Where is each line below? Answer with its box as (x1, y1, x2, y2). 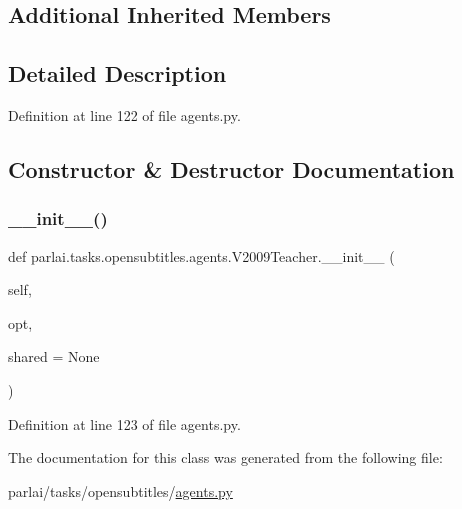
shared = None (8, 346, 100, 367)
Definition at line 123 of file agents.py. (8, 413, 241, 434)
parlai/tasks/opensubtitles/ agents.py (8, 480, 233, 501)
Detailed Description (8, 58, 227, 89)
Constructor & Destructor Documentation (8, 153, 455, 184)
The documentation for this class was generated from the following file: (8, 447, 443, 468)
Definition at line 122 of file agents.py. (8, 104, 241, 125)
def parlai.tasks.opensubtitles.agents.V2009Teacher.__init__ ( (8, 245, 395, 266)
